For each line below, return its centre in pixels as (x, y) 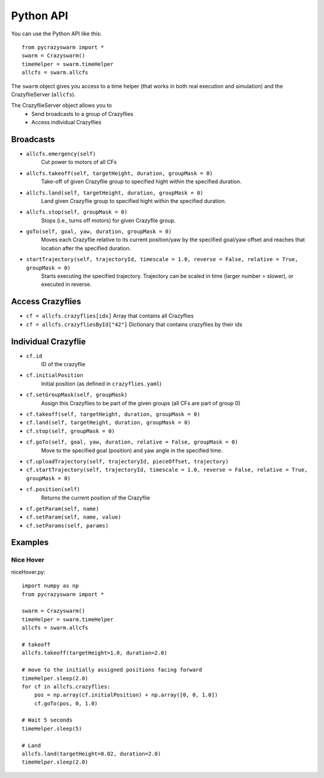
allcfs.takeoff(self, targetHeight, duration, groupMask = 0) (119, 173)
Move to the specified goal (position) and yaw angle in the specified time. (132, 450)
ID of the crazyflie (63, 364)
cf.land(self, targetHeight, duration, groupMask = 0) (109, 423)
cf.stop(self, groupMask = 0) (70, 431)
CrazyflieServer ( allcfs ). (43, 94)
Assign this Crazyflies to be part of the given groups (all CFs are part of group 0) (141, 403)
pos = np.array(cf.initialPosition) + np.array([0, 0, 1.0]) (126, 695)
